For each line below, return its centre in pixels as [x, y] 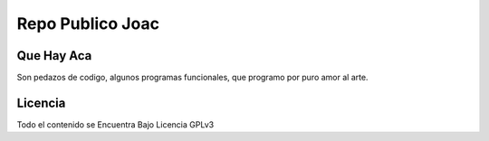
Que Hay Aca [54, 56]
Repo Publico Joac [88, 23]
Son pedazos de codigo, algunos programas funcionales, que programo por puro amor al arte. [192, 78]
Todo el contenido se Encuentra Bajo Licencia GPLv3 [115, 124]
